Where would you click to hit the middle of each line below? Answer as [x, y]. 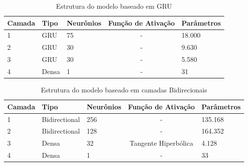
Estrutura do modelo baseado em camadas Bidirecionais [124, 90]
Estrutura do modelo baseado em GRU [114, 6]
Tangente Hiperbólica [161, 143]
